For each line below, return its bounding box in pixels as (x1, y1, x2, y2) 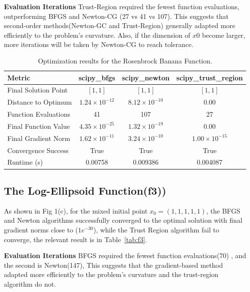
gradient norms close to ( (4, 224, 78, 234)
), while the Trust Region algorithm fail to (93, 224, 219, 234)
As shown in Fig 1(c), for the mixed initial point (4, 205, 148, 215)
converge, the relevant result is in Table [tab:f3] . (4, 234, 147, 244)
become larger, (202, 30, 246, 40)
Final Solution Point (7, 85, 68, 95)
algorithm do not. (4, 278, 56, 289)
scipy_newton (122, 72, 170, 82)
